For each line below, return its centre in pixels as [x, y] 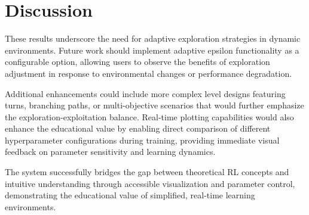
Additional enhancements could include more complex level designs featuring [145, 93]
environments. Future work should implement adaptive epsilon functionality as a [152, 50]
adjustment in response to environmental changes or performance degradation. [149, 73]
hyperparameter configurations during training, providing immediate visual [142, 140]
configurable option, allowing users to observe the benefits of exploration [137, 62]
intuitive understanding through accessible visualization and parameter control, [150, 183]
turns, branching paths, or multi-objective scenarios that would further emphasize [154, 105]
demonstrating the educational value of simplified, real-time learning [130, 195]
